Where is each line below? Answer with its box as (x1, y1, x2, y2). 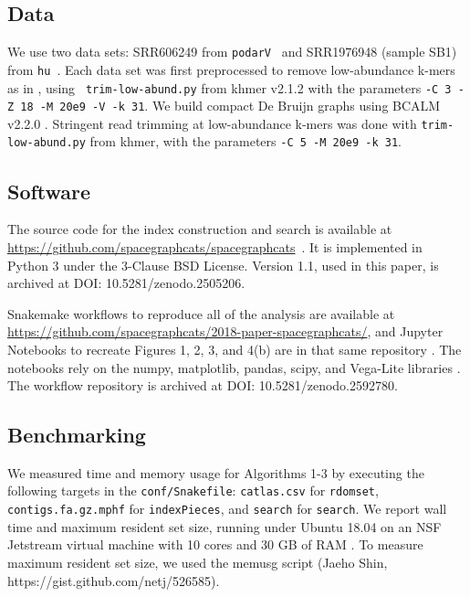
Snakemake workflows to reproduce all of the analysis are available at (7, 304, 395, 323)
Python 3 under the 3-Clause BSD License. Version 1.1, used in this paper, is (7, 255, 439, 274)
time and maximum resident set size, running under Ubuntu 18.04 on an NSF (7, 517, 442, 536)
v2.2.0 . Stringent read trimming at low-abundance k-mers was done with (7, 113, 417, 133)
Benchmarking (7, 421, 146, 449)
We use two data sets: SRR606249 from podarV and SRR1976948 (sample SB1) (7, 42, 457, 61)
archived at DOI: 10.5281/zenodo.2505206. (7, 273, 245, 293)
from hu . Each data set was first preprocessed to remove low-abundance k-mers (7, 59, 455, 79)
